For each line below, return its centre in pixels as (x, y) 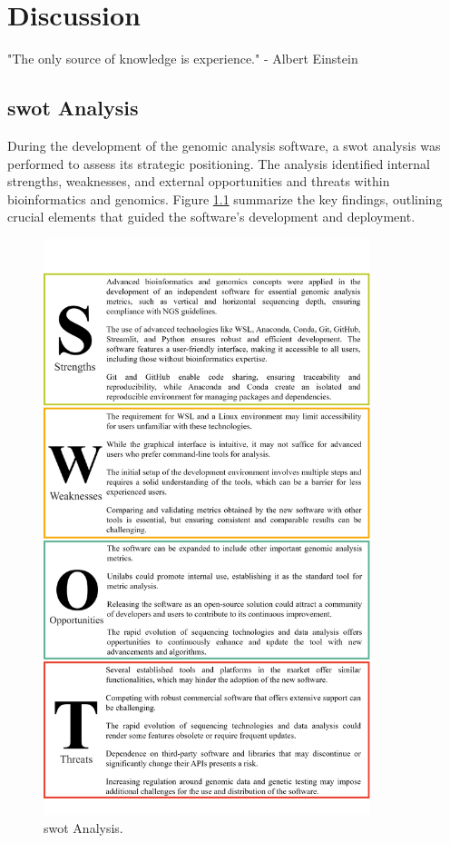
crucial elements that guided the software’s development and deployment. (211, 217)
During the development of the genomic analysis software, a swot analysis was (224, 145)
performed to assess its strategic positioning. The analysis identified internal (219, 163)
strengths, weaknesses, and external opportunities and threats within (199, 181)
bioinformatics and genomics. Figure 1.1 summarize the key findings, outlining (225, 198)
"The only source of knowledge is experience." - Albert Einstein (183, 59)
